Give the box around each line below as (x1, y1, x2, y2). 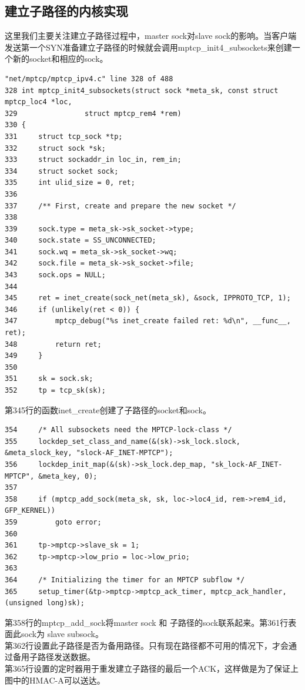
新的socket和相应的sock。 (12, 52, 108, 65)
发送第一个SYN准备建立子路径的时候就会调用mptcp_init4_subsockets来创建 (5, 41, 292, 53)
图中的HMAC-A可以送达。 (5, 674, 105, 686)
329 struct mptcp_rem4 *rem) (5, 109, 182, 118)
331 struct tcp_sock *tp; (5, 132, 123, 141)
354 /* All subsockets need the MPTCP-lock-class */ (5, 426, 232, 434)
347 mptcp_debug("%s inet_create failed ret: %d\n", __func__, (5, 317, 291, 326)
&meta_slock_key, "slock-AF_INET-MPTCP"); (5, 449, 173, 457)
